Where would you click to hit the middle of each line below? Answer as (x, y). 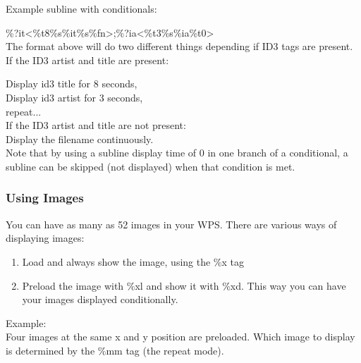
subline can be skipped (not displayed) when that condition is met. (151, 166)
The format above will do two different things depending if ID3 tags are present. (179, 46)
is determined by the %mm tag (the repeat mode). (115, 350)
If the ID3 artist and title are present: (87, 60)
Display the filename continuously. (80, 139)
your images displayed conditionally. (100, 299)
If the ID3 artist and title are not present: (96, 125)
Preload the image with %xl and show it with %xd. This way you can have (184, 285)
